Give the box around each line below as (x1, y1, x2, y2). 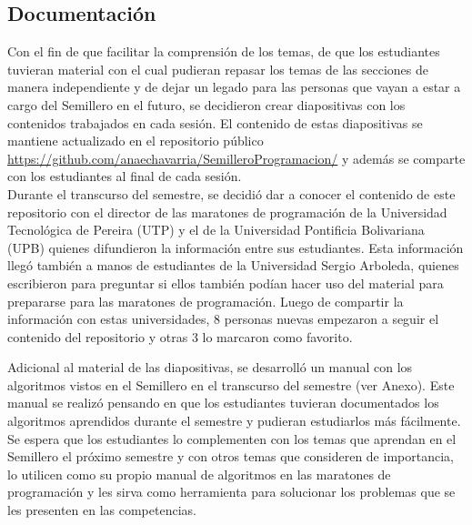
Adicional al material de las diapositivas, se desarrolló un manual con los (7, 358, 413, 377)
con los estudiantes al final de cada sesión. (7, 167, 242, 186)
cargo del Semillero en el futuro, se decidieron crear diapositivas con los (7, 95, 406, 114)
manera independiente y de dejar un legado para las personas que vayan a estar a (7, 77, 461, 96)
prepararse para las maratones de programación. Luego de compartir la (7, 291, 404, 310)
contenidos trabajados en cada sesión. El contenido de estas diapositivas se (7, 113, 423, 132)
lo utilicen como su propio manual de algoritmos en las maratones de (7, 464, 391, 483)
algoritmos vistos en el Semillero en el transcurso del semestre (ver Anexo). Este (7, 375, 455, 394)
